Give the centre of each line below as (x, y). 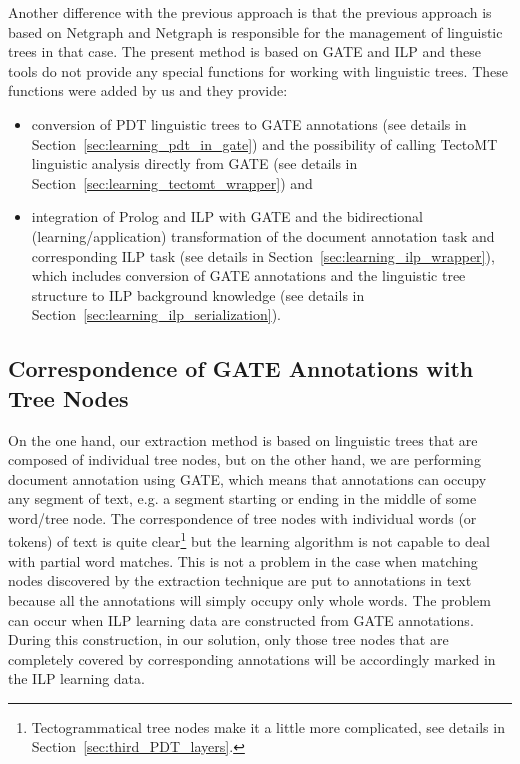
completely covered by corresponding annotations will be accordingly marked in (252, 658)
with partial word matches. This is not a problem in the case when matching (243, 560)
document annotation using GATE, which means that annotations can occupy (247, 478)
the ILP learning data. (76, 678)
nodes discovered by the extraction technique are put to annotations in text (240, 580)
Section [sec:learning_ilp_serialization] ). (156, 314)
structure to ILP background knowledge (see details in (198, 294)
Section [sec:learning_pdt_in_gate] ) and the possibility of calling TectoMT (264, 143)
